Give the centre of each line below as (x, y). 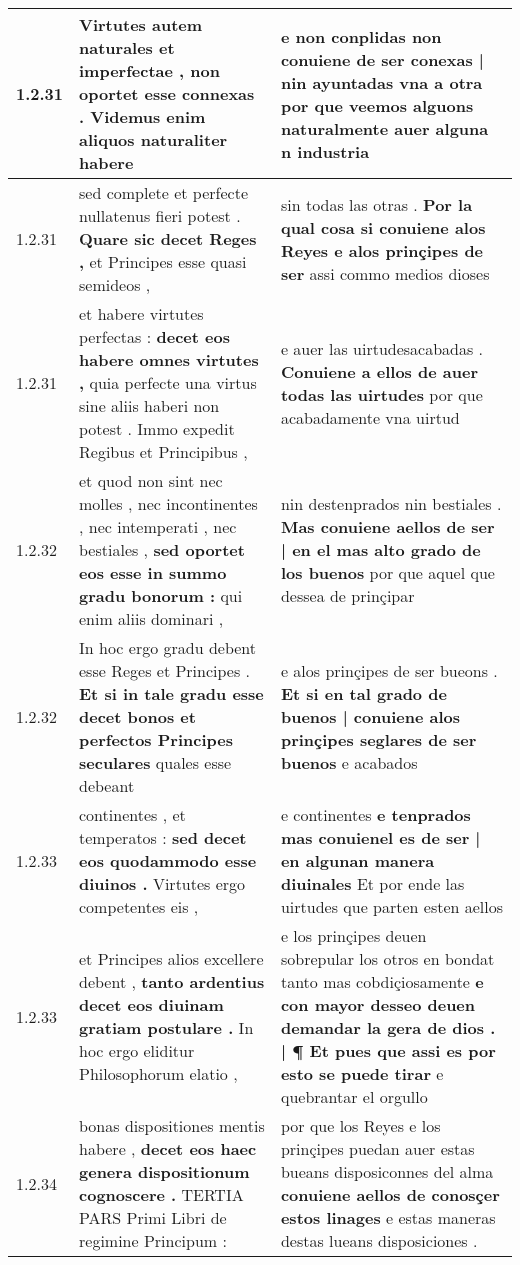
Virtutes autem (141, 24)
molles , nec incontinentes (168, 503)
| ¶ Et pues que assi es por (388, 1050)
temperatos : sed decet (163, 837)
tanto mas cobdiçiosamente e (382, 981)
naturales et (127, 47)
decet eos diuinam (151, 1004)
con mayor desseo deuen (378, 1004)
